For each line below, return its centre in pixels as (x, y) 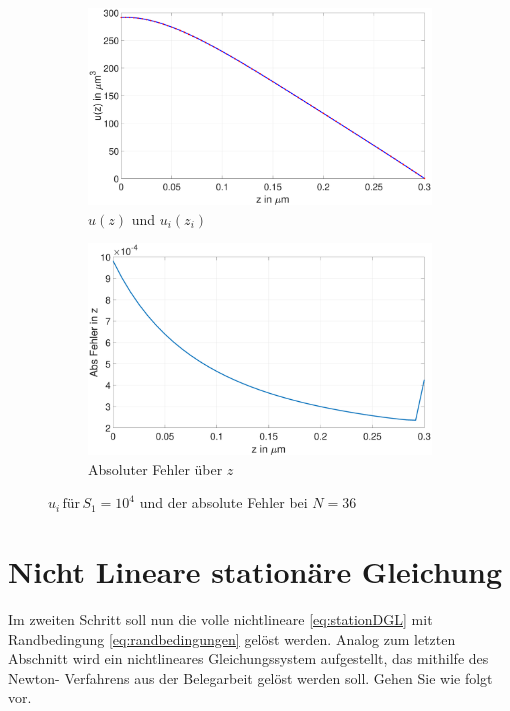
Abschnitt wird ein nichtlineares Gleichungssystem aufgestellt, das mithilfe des (248, 658)
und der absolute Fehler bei (223, 502)
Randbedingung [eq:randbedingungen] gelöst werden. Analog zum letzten (232, 638)
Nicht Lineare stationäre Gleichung (255, 570)
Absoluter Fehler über (155, 468)
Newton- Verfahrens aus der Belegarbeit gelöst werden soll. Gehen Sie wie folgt (250, 677)
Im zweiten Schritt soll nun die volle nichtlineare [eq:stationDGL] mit (220, 618)
